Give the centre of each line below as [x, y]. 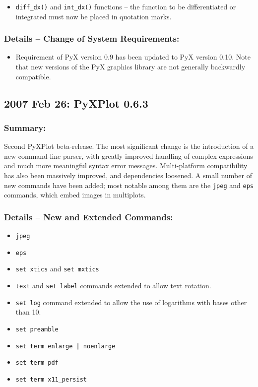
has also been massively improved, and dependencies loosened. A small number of [128, 175]
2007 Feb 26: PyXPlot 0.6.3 [76, 103]
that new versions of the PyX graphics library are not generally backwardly [130, 67]
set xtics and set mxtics [57, 269]
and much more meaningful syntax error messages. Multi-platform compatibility [126, 165]
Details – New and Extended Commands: [89, 217]
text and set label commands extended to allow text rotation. [113, 286]
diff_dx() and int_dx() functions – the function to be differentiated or [126, 6]
